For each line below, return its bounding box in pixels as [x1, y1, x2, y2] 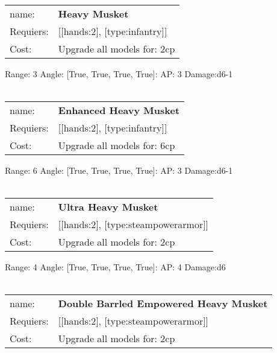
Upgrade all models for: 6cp [58, 138, 175, 152]
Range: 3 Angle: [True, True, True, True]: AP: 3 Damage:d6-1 [5, 67, 233, 80]
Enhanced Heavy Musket [58, 103, 180, 117]
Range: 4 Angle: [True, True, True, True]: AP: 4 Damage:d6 [5, 260, 226, 273]
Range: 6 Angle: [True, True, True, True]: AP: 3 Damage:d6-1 [5, 164, 233, 176]
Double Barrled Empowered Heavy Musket [58, 296, 268, 311]
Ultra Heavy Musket [58, 199, 158, 214]
